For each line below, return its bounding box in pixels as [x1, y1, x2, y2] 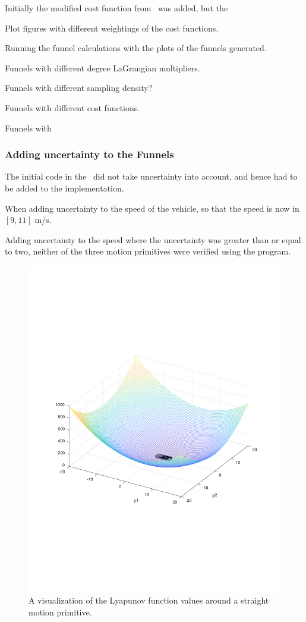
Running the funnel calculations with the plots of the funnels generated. [5, 42, 267, 54]
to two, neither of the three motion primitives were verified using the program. [5, 245, 291, 257]
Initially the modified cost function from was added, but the [5, 2, 228, 14]
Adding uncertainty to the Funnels [5, 147, 174, 162]
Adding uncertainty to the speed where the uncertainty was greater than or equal [5, 233, 301, 246]
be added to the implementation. [5, 181, 124, 194]
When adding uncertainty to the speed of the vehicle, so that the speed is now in [5, 202, 299, 214]
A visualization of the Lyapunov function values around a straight [29, 594, 269, 607]
